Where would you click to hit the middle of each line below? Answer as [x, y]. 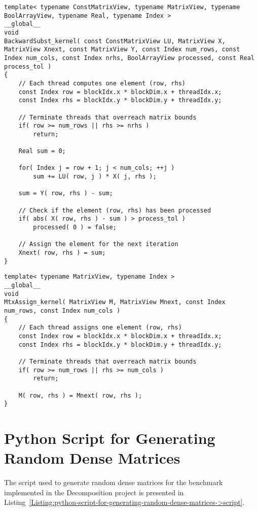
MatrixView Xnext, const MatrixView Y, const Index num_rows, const [122, 50]
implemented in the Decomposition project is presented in [94, 492]
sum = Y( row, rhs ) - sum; [66, 193]
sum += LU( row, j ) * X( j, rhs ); [95, 177]
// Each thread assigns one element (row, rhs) [100, 328]
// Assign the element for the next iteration [98, 244]
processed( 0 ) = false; [75, 228]
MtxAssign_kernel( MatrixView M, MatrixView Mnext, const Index [115, 302]
